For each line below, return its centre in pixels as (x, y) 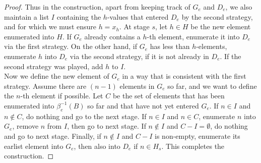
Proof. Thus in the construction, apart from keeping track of (97, 7)
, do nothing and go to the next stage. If (84, 116)
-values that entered (138, 16)
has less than (170, 46)
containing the (79, 16)
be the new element (221, 26)
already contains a (112, 36)
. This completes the (193, 146)
